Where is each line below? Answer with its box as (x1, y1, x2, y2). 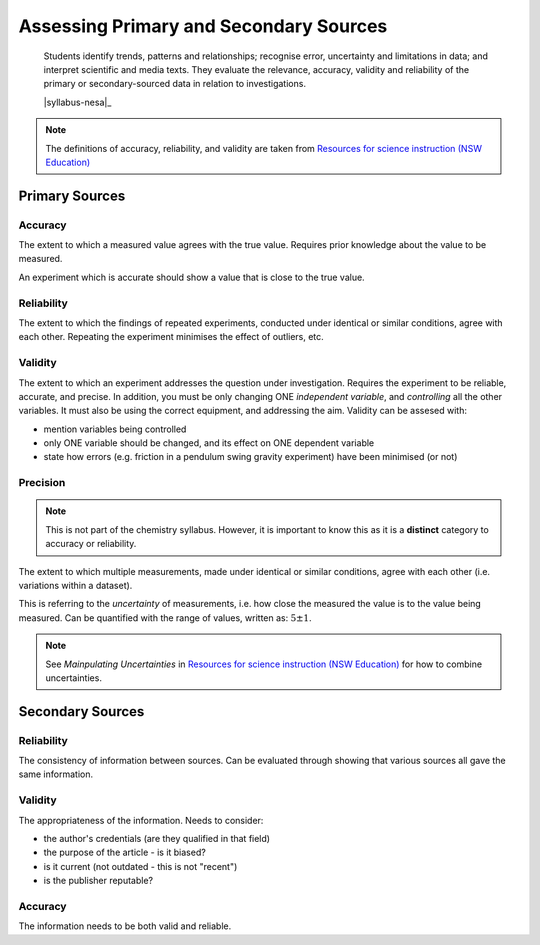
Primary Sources (18, 187, 126, 204)
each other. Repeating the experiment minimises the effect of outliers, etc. (18, 331, 324, 343)
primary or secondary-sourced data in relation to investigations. (43, 78, 307, 90)
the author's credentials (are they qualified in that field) (43, 833, 270, 844)
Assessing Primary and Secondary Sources (18, 15, 388, 37)
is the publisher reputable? (43, 875, 154, 887)
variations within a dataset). (18, 579, 133, 591)
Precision (18, 476, 66, 490)
